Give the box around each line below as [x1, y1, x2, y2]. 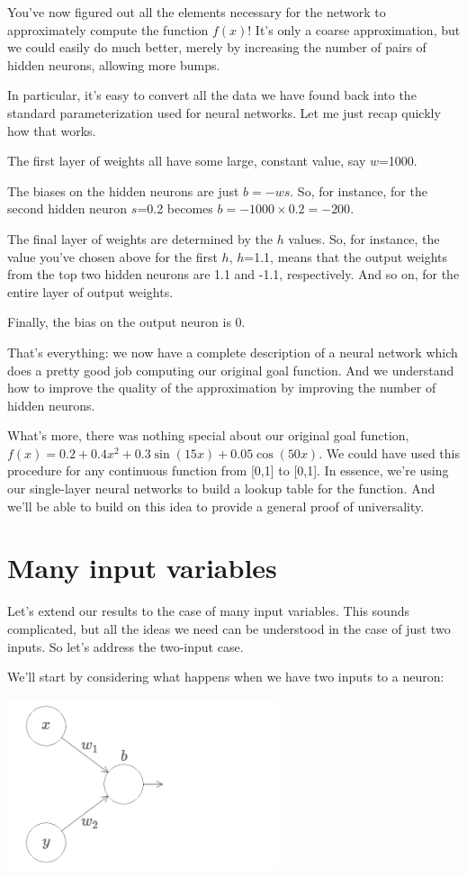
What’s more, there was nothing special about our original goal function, [7, 426, 409, 445]
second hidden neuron [7, 199, 128, 218]
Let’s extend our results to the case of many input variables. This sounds [7, 601, 409, 620]
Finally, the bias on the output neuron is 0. [7, 312, 246, 331]
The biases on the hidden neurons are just [7, 181, 239, 200]
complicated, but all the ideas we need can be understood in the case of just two [7, 619, 451, 637]
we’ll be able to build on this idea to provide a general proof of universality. [7, 496, 425, 515]
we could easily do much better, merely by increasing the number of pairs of [7, 38, 427, 57]
